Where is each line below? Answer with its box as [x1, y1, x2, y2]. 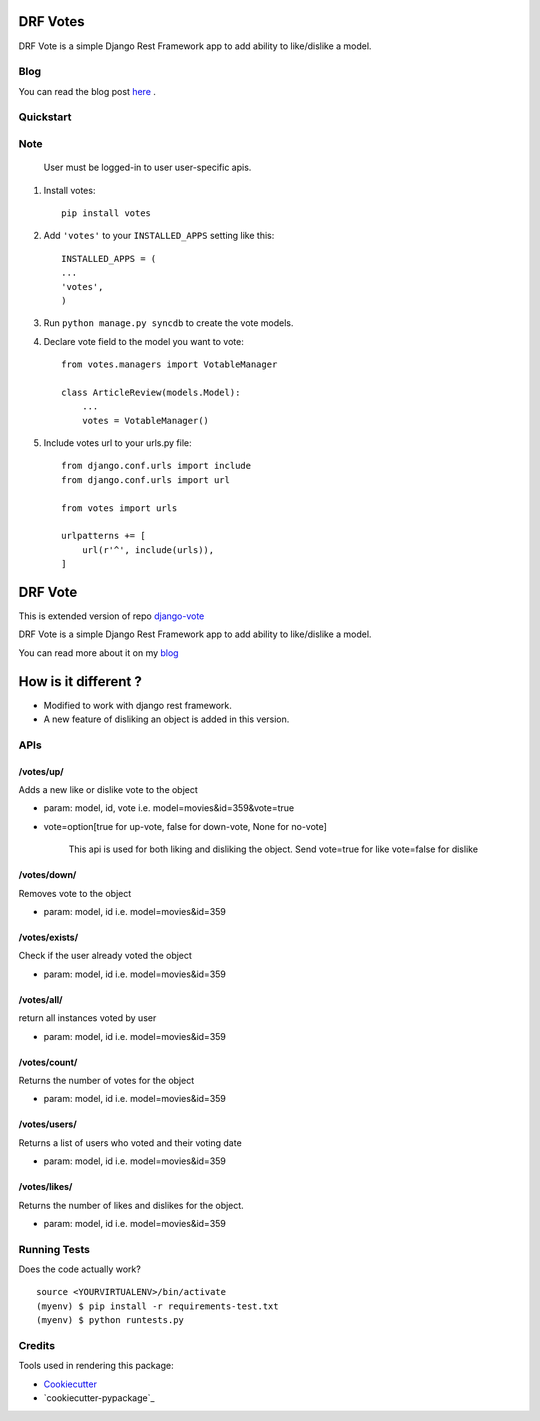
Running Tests [18, 1242, 90, 1256]
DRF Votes [18, 13, 85, 30]
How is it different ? [18, 673, 142, 690]
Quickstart [18, 110, 72, 124]
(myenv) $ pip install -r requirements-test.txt [36, 1300, 279, 1312]
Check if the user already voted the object [18, 950, 192, 962]
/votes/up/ [18, 765, 64, 777]
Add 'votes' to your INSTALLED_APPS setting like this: [43, 230, 275, 242]
